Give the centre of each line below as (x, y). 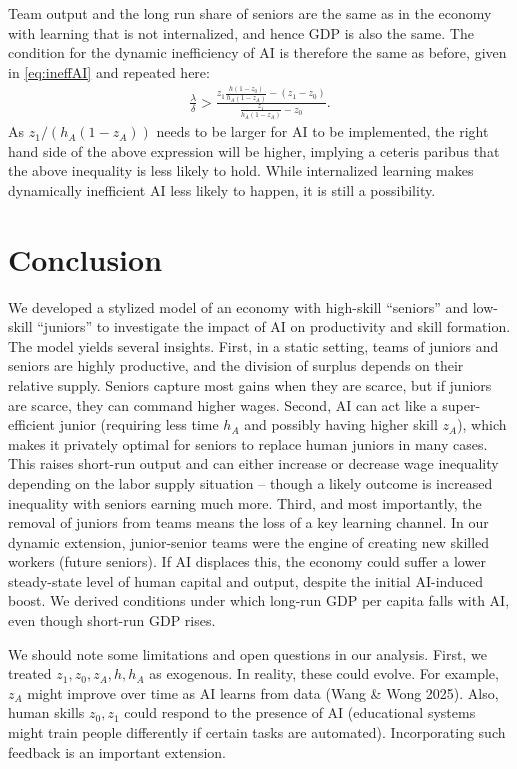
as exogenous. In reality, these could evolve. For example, (324, 673)
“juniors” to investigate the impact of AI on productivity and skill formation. (274, 326)
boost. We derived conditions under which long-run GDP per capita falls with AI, (259, 600)
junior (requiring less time (139, 424)
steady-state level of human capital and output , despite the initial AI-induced (246, 580)
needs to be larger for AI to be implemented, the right (322, 131)
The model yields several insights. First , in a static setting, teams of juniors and (253, 345)
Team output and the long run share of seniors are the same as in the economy (250, 13)
